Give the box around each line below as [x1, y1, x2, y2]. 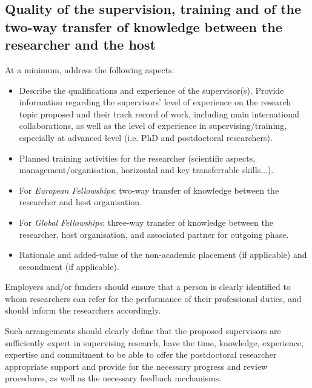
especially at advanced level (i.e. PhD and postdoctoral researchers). [19, 131, 273, 143]
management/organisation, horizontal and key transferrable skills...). [19, 163, 274, 176]
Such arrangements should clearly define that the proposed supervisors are [5, 324, 281, 337]
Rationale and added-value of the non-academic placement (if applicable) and [19, 248, 307, 261]
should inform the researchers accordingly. [5, 304, 161, 317]
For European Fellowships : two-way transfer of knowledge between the [19, 183, 279, 196]
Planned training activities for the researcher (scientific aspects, [19, 151, 256, 164]
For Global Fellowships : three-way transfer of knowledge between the [19, 215, 273, 228]
